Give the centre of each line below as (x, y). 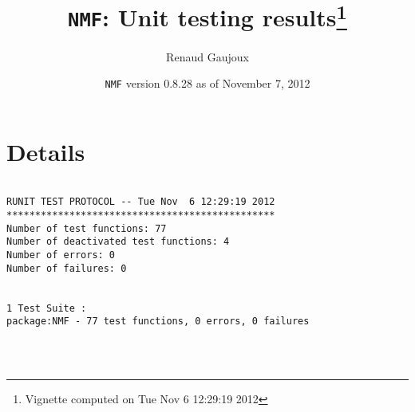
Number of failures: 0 (67, 268)
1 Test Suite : (47, 308)
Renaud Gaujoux (207, 56)
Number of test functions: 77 (87, 228)
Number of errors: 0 (61, 255)
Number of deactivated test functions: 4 (118, 242)
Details (46, 151)
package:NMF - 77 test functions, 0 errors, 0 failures (158, 322)
